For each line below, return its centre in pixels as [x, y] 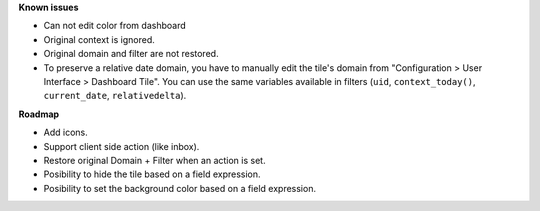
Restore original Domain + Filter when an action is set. [154, 160]
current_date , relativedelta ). [115, 96]
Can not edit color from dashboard [115, 26]
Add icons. [66, 132]
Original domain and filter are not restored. [131, 54]
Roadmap [39, 114]
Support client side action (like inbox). [121, 146]
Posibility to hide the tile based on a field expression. [152, 174]
